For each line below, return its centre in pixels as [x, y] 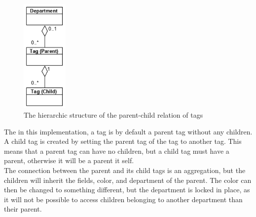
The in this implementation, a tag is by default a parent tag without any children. [128, 131]
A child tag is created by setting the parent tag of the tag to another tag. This [123, 141]
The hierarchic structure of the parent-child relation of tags [113, 115]
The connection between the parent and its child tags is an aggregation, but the [125, 170]
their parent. [23, 209]
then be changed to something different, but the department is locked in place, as [127, 190]
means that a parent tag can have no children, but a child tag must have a [117, 151]
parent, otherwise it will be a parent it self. [69, 160]
